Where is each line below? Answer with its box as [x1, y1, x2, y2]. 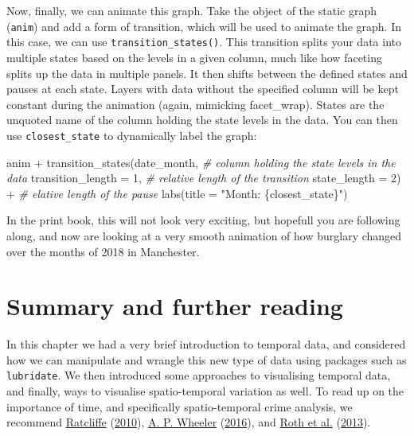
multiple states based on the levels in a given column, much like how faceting [6, 49, 382, 65]
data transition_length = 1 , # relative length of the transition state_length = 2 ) [6, 169, 401, 186]
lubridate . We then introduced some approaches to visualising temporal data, [6, 367, 391, 383]
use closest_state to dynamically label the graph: [6, 127, 257, 143]
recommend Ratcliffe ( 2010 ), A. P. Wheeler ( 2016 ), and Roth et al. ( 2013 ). [6, 414, 371, 430]
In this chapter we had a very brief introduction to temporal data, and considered [6, 336, 406, 352]
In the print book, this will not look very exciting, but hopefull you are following [6, 212, 400, 228]
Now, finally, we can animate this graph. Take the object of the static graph [6, 2, 377, 18]
